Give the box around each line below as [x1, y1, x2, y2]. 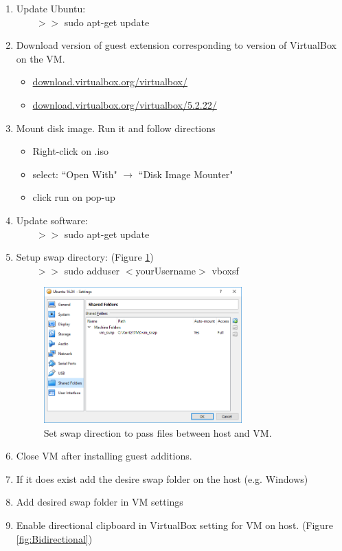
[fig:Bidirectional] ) [16, 531, 93, 545]
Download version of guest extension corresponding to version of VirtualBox [16, 38, 337, 52]
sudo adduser [64, 263, 120, 277]
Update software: [16, 213, 88, 227]
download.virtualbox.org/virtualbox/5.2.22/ [32, 97, 217, 111]
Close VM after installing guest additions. [16, 449, 192, 463]
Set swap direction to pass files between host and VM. [43, 425, 272, 440]
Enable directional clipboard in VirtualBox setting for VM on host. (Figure [16, 517, 333, 532]
